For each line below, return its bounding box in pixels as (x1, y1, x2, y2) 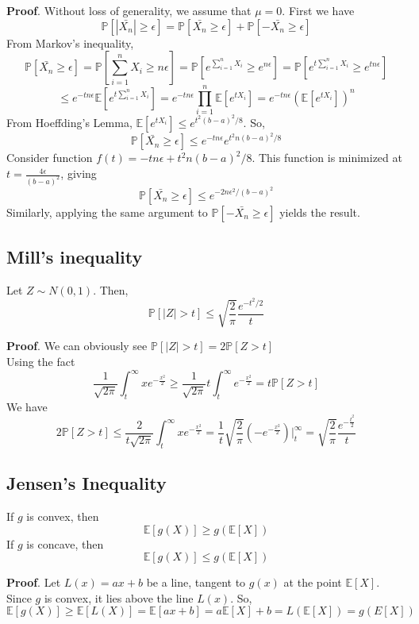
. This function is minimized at (252, 149, 402, 166)
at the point (283, 574, 342, 591)
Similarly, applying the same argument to (6, 203, 208, 220)
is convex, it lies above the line (44, 589, 194, 606)
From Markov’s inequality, (6, 34, 134, 51)
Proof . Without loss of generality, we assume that (6, 2, 252, 18)
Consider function (6, 149, 93, 166)
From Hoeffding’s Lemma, (6, 114, 133, 130)
